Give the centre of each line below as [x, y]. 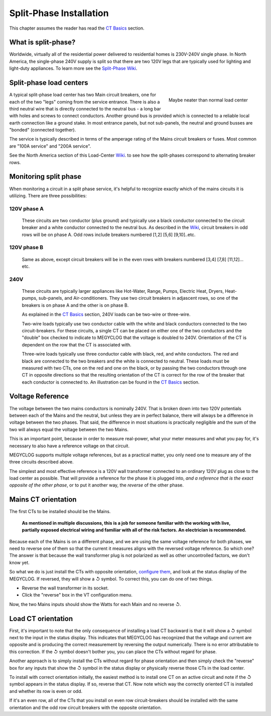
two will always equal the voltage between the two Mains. [69, 429]
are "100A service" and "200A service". [50, 146]
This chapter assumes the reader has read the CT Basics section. [77, 28]
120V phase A [27, 208]
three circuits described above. [41, 462]
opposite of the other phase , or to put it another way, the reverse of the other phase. [97, 485]
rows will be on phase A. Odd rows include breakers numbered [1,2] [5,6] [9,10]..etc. [109, 234]
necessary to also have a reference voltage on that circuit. [70, 446]
